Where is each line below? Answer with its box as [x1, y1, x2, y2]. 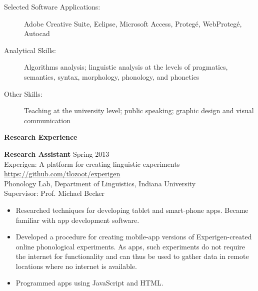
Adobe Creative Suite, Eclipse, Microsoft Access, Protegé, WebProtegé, [24, 18, 242, 29]
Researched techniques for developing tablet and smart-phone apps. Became [15, 204, 248, 215]
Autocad [24, 28, 50, 39]
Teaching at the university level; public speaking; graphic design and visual [24, 105, 254, 116]
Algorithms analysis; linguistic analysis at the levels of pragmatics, [24, 62, 228, 72]
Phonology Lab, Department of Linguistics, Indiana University [4, 178, 196, 188]
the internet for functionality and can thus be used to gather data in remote [15, 251, 249, 261]
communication [24, 115, 70, 125]
